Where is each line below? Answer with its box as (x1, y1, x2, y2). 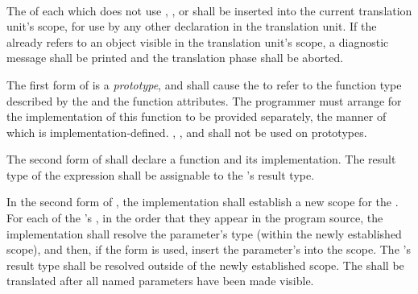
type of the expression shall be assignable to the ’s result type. (6, 166, 315, 183)
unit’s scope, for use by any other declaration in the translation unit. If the (6, 18, 377, 35)
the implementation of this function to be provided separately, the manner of (6, 108, 387, 125)
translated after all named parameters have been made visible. (6, 272, 314, 289)
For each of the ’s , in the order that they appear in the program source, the (6, 209, 383, 226)
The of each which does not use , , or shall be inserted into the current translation (6, 2, 412, 19)
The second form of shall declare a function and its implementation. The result (6, 151, 396, 168)
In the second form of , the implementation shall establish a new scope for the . (6, 193, 399, 210)
